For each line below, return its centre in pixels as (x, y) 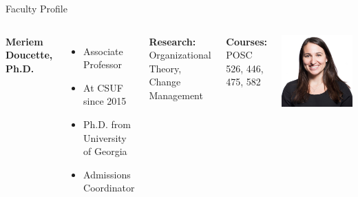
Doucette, (29, 55)
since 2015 (105, 101)
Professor (103, 64)
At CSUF (103, 87)
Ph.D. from (107, 124)
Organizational (180, 55)
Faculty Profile (36, 8)
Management (176, 95)
